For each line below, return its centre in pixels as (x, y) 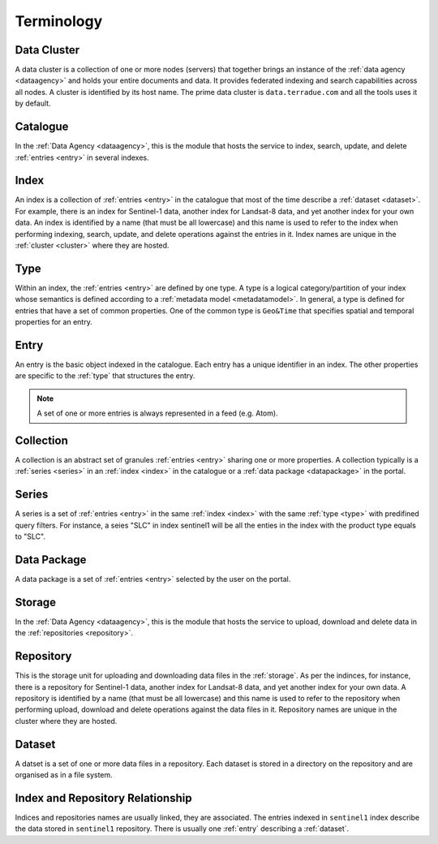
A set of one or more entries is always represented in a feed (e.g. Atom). (158, 413)
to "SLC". (30, 536)
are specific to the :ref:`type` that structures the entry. (105, 376)
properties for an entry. (54, 322)
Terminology (59, 21)
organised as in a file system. (64, 775)
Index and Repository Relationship (103, 798)
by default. (33, 103)
